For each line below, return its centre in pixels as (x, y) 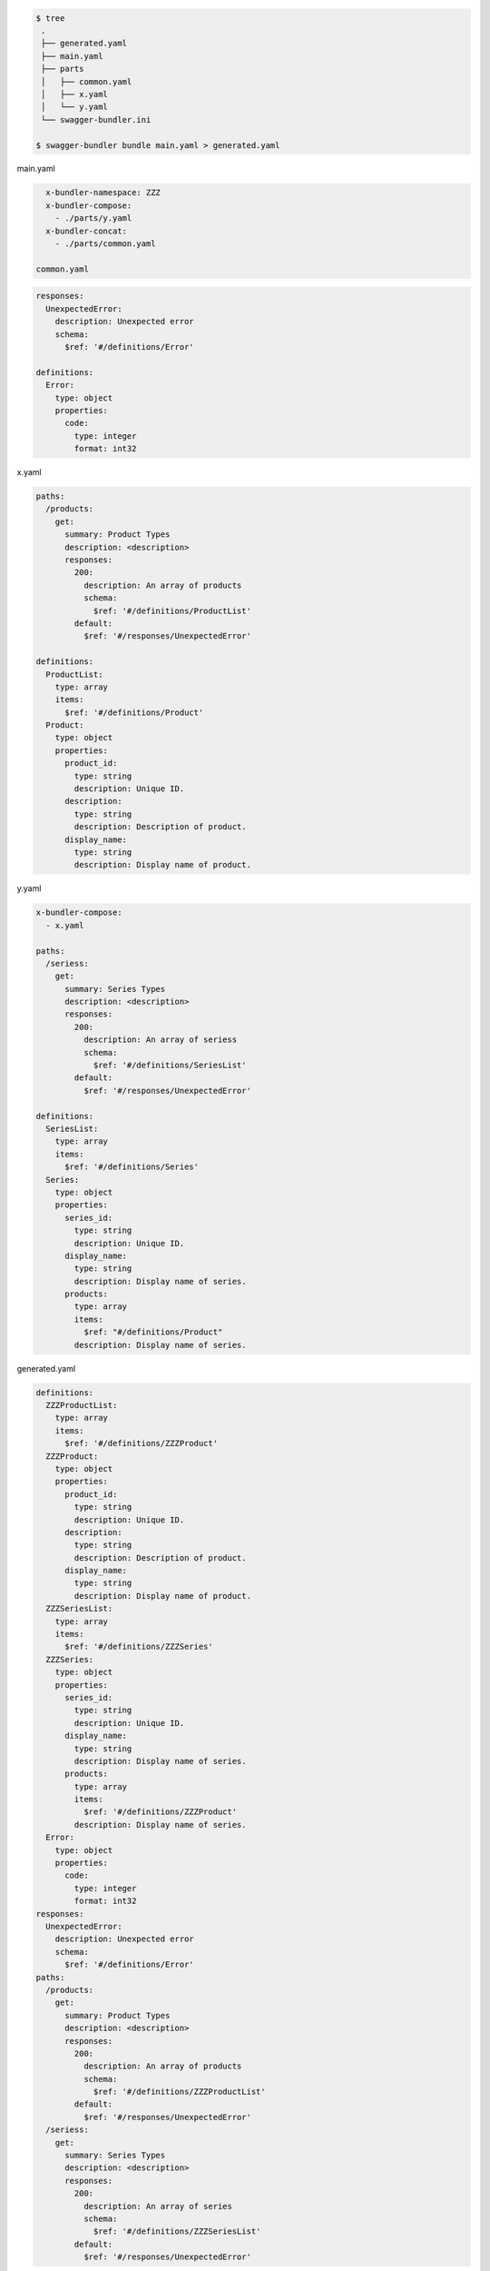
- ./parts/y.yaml (93, 218)
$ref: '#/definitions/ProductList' (172, 610)
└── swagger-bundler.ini (96, 119)
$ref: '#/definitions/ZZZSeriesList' (177, 2231)
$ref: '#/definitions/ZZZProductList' (180, 2092)
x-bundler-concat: (86, 231)
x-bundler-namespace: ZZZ (103, 193)
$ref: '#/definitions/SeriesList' (170, 1066)
